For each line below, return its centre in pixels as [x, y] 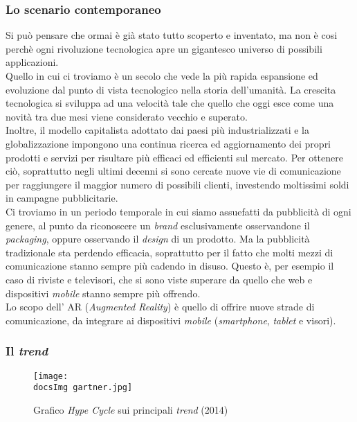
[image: [51, 376]
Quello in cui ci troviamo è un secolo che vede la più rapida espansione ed [162, 76]
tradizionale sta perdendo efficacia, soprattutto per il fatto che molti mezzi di [170, 252]
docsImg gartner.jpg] [83, 388]
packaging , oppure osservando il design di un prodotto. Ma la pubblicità [158, 239]
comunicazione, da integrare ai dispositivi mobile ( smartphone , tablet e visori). [171, 320]
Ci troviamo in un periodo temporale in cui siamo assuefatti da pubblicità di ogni [178, 211]
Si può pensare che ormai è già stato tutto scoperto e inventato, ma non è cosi [172, 35]
